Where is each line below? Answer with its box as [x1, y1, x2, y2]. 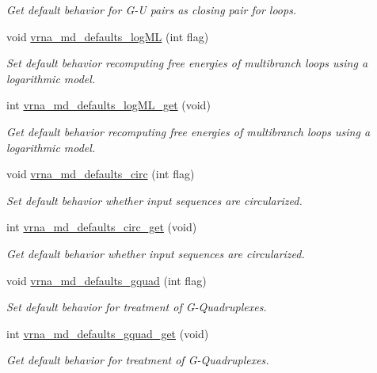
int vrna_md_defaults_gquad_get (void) [6, 325, 209, 341]
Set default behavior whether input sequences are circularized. [6, 192, 303, 208]
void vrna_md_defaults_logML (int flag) [6, 28, 209, 44]
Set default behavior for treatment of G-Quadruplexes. [6, 299, 267, 315]
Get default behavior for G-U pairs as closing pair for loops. [6, 2, 297, 17]
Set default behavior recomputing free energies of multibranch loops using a [6, 55, 368, 71]
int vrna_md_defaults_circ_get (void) [6, 219, 197, 235]
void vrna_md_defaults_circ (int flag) [6, 166, 195, 182]
